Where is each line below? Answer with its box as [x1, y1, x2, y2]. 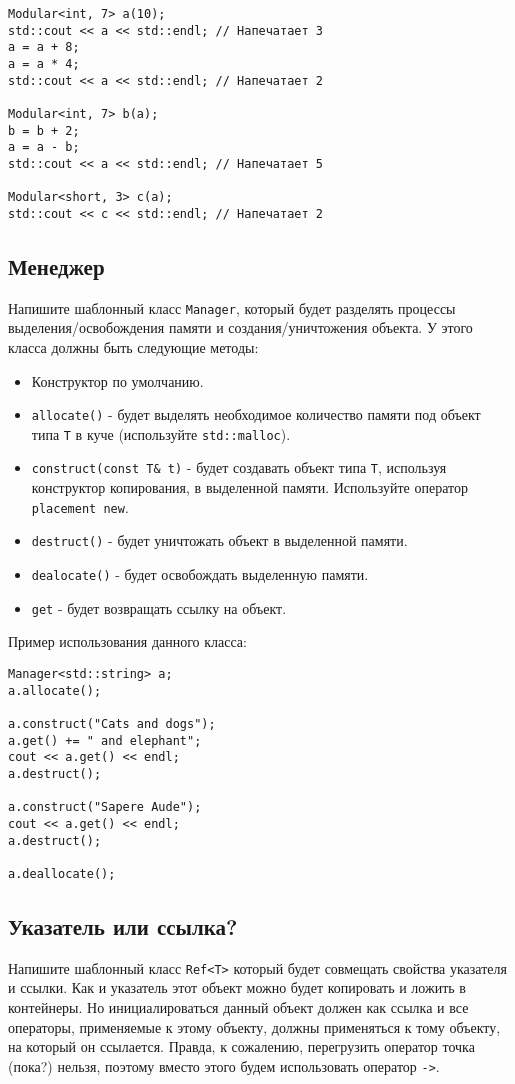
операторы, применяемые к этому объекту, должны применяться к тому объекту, [8, 1016, 501, 1037]
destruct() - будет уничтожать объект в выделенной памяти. [31, 530, 408, 551]
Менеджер [8, 250, 105, 281]
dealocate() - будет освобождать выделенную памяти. [31, 564, 369, 585]
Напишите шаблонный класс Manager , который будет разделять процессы [8, 297, 456, 318]
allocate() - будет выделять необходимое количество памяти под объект [31, 404, 481, 425]
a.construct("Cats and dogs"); [8, 716, 216, 731]
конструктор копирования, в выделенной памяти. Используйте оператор [31, 477, 468, 498]
